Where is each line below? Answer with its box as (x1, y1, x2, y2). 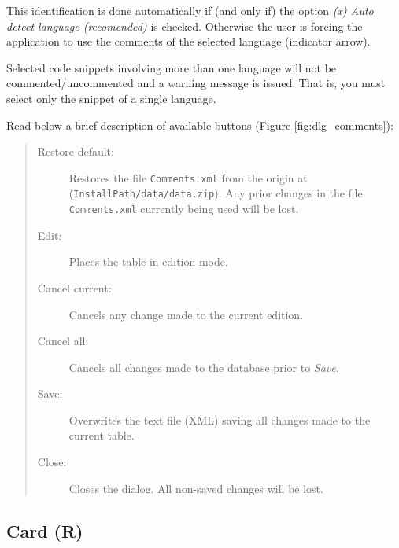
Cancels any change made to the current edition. (68, 306, 304, 322)
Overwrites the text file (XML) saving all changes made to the (68, 411, 371, 428)
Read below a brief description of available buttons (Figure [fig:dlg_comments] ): (6, 116, 393, 133)
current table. (68, 427, 135, 443)
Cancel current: (37, 279, 112, 296)
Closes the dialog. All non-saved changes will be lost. (68, 480, 323, 496)
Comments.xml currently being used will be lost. (68, 200, 299, 217)
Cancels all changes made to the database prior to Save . (68, 359, 339, 375)
